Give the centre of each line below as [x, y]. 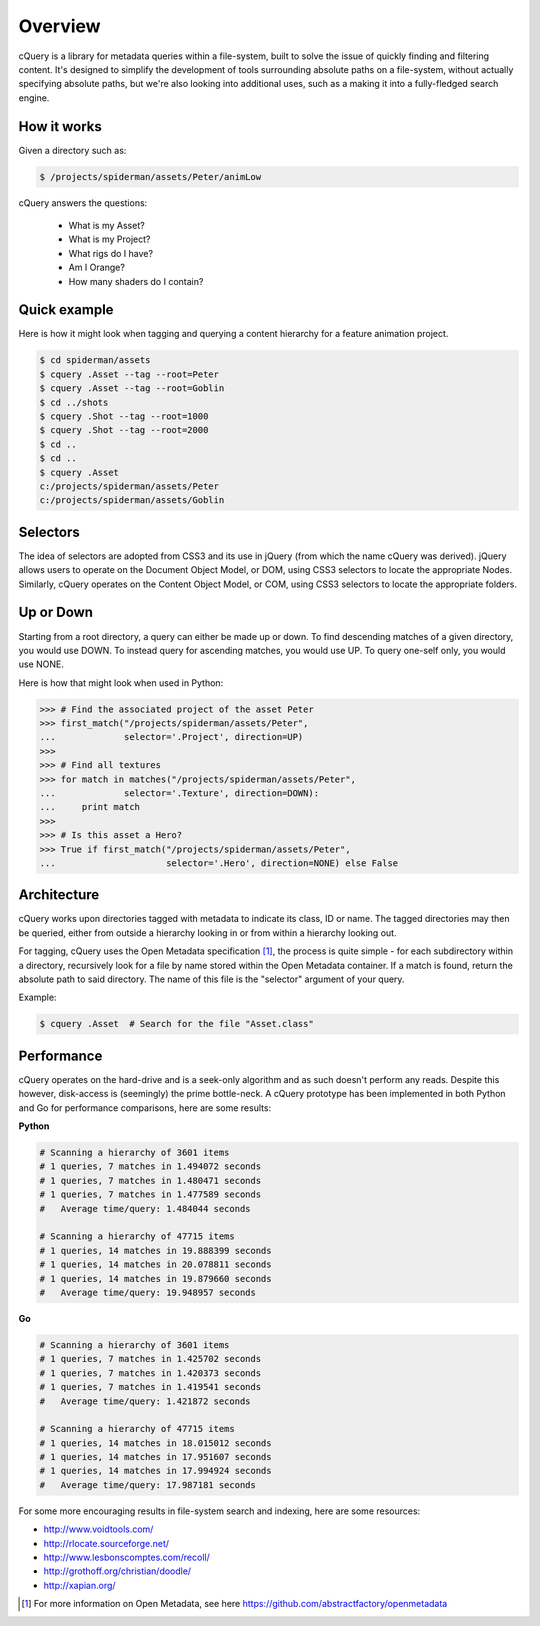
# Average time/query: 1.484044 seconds [145, 1208]
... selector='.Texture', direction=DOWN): [179, 793]
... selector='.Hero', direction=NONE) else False [219, 863]
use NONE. [41, 664]
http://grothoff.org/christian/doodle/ [117, 1571]
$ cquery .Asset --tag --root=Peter [129, 374]
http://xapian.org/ [79, 1585]
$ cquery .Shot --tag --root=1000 [124, 416]
